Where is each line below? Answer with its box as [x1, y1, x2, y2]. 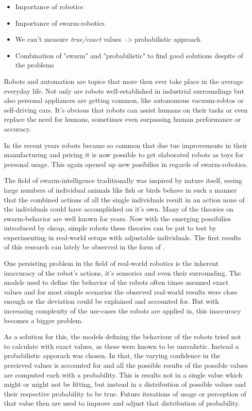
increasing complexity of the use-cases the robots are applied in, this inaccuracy [4, 306, 241, 316]
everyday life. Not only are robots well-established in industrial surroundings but [4, 85, 244, 96]
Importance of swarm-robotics [15, 17, 105, 28]
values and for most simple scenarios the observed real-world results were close [4, 286, 237, 296]
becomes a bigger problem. [4, 315, 84, 325]
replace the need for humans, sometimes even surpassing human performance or [4, 114, 241, 124]
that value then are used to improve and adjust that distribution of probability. [4, 398, 240, 408]
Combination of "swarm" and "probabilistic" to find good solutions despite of [15, 50, 243, 60]
